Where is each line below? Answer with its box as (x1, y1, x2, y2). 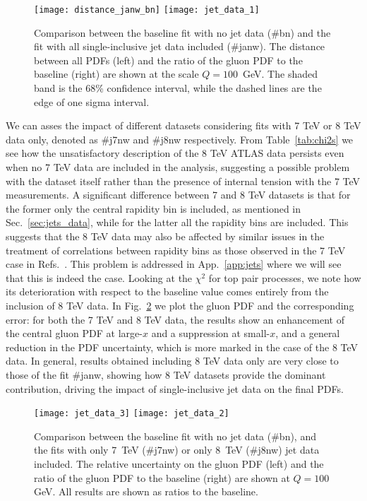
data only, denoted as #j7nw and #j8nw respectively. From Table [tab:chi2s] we (6, 131, 354, 146)
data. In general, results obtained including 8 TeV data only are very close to (6, 353, 339, 368)
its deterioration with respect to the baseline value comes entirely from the (6, 284, 329, 299)
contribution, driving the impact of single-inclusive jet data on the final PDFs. (6, 381, 344, 396)
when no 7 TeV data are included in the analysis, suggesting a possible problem (6, 160, 350, 174)
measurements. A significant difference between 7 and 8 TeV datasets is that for (6, 187, 351, 202)
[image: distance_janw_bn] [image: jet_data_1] (34, 5, 260, 15)
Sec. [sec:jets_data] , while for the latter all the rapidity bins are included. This (6, 215, 349, 230)
